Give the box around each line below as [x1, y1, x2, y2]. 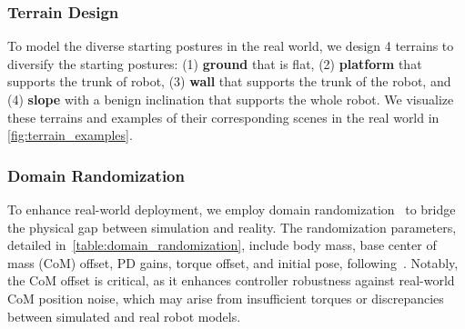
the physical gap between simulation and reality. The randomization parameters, [7, 217, 457, 236]
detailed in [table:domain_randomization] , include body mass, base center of [7, 235, 437, 254]
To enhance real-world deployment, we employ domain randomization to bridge [7, 200, 456, 218]
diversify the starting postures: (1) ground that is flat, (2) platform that [7, 54, 422, 73]
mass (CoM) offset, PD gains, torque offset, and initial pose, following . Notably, [7, 253, 459, 272]
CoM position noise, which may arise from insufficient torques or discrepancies [7, 288, 444, 307]
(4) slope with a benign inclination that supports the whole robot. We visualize [7, 90, 454, 108]
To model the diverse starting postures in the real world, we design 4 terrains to [7, 36, 454, 55]
